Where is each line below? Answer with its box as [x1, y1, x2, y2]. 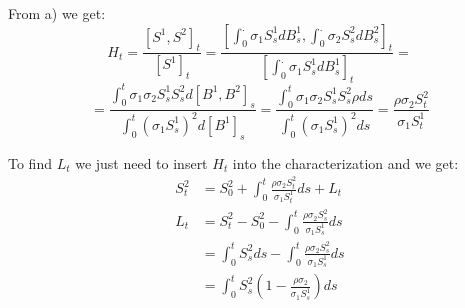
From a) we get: [8, 3, 106, 23]
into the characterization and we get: [232, 152, 459, 173]
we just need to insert [75, 152, 208, 173]
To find [8, 152, 52, 173]
